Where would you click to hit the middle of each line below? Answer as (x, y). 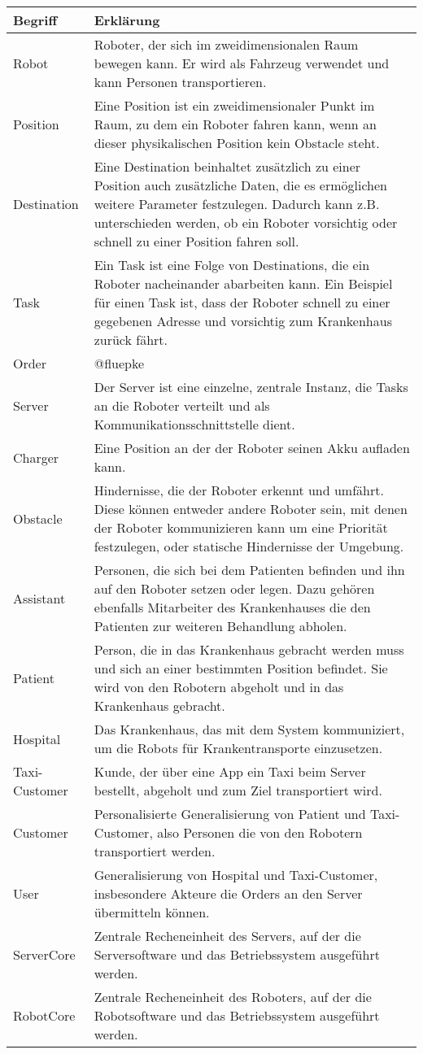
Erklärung (127, 20)
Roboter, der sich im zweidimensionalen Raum (226, 44)
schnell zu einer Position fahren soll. (196, 241)
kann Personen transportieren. (180, 82)
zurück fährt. (131, 340)
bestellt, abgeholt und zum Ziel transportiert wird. (238, 790)
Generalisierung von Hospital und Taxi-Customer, (236, 875)
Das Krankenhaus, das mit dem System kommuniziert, (249, 729)
